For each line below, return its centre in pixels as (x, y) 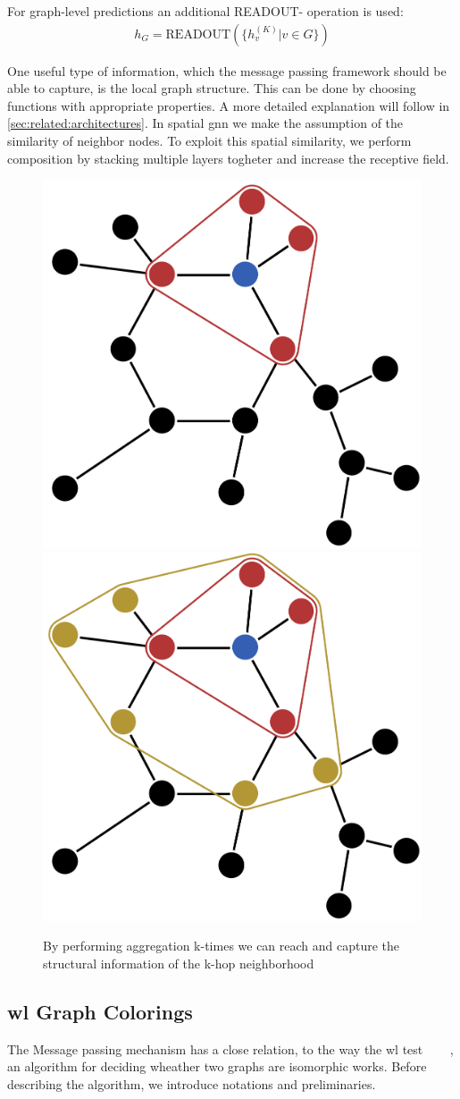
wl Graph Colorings (100, 1011)
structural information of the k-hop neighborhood (179, 963)
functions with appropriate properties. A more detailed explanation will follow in (229, 105)
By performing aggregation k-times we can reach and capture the (222, 946)
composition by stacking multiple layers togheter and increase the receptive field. (228, 158)
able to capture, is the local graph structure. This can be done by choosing (212, 88)
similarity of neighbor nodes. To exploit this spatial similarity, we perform (209, 140)
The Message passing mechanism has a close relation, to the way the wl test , (230, 1048)
